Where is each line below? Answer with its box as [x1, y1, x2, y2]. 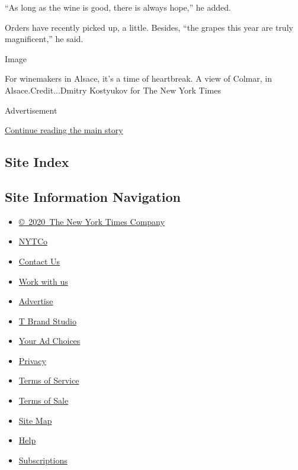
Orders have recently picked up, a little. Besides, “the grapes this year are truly [5, 21, 293, 33]
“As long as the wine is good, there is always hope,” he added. [5, 1, 231, 13]
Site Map [18, 414, 52, 426]
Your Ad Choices [18, 334, 81, 347]
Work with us [18, 275, 68, 287]
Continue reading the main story [5, 124, 123, 136]
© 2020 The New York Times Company [18, 215, 165, 227]
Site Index [5, 153, 69, 171]
